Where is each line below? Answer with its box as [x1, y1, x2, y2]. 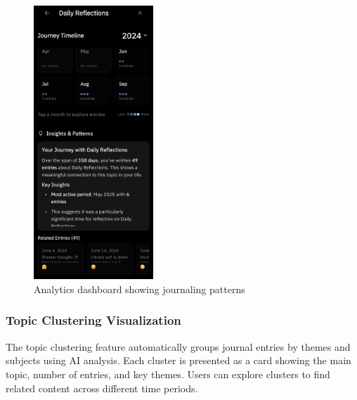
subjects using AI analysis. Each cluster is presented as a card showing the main [6, 353, 351, 368]
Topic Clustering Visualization [6, 311, 181, 329]
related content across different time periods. [6, 380, 198, 395]
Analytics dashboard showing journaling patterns [34, 281, 245, 296]
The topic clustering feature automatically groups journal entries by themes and [6, 339, 351, 354]
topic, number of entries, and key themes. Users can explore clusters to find [6, 366, 330, 381]
